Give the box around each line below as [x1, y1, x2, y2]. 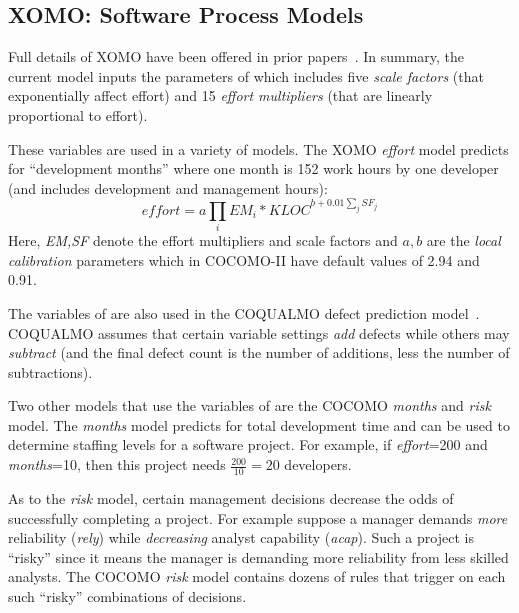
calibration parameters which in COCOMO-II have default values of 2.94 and [8, 249, 480, 270]
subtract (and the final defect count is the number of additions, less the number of [8, 342, 510, 363]
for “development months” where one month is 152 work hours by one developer [8, 158, 499, 179]
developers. [284, 454, 352, 475]
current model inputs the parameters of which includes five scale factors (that [8, 65, 484, 86]
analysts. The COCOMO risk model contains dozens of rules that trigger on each [8, 566, 506, 587]
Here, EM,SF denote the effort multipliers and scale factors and [8, 230, 398, 251]
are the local [426, 230, 501, 251]
